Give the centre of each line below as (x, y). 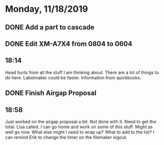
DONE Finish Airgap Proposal (51, 93)
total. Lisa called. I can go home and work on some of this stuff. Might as (79, 127)
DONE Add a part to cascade (50, 27)
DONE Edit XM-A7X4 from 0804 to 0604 (69, 43)
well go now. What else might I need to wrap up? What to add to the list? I (80, 132)
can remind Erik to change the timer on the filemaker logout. (66, 137)
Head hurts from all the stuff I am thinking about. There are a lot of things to (82, 72)
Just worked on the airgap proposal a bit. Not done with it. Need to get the (81, 121)
